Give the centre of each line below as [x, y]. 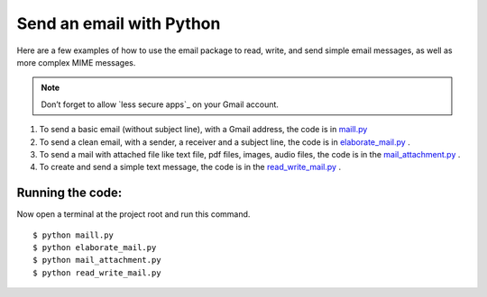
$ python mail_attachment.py [97, 260]
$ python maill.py [74, 235]
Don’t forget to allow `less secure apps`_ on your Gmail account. [160, 104]
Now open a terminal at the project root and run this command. [133, 214]
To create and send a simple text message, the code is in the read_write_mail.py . [190, 167]
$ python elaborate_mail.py [95, 247]
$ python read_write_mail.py [97, 273]
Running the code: [69, 193]
